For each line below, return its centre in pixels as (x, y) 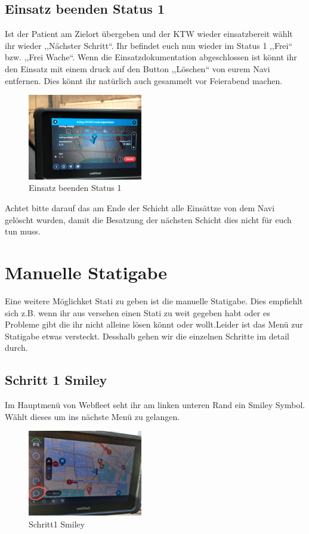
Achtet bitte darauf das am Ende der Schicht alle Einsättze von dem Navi (140, 208)
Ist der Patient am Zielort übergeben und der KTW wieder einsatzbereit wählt (149, 34)
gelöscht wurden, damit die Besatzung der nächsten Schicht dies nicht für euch (148, 219)
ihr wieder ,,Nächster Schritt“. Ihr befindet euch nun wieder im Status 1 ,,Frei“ (149, 45)
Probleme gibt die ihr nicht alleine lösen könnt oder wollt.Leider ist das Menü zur (154, 324)
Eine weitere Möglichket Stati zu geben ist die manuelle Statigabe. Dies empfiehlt (154, 300)
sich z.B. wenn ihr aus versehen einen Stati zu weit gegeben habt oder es (137, 312)
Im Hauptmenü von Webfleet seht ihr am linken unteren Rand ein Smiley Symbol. (155, 405)
